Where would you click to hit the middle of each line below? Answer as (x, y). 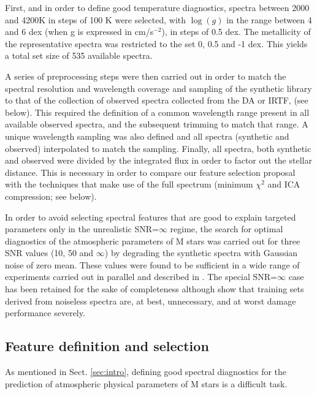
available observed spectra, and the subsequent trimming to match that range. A (157, 124)
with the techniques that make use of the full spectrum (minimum (129, 184)
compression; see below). (51, 196)
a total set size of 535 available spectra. (79, 55)
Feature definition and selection (107, 346)
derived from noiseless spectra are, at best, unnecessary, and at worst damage (151, 301)
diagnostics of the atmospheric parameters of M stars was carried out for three (153, 241)
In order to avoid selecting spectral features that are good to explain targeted (151, 217)
